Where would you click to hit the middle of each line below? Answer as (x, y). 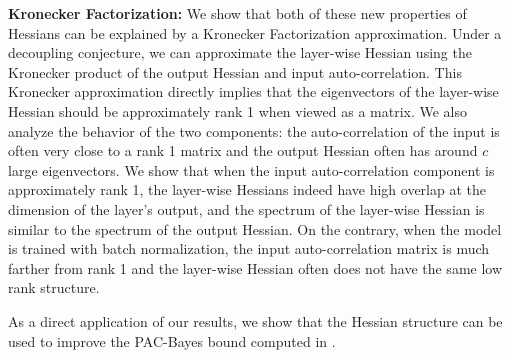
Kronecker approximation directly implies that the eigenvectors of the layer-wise (253, 91)
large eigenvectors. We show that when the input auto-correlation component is (251, 169)
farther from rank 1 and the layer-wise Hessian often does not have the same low (255, 267)
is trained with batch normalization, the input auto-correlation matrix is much (249, 248)
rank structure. (54, 287)
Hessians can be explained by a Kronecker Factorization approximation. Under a (255, 32)
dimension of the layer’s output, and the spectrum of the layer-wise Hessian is (246, 208)
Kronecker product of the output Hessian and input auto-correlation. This (235, 71)
